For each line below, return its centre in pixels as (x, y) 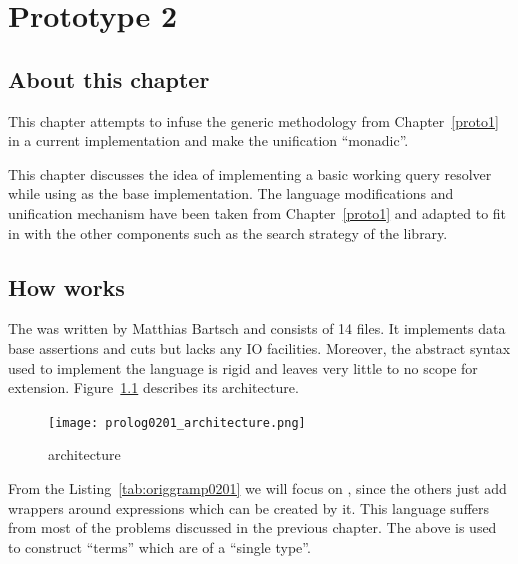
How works (66, 286)
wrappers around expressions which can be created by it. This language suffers (249, 507)
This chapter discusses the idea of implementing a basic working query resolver (250, 173)
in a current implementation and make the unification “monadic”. (208, 140)
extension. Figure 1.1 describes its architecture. (153, 387)
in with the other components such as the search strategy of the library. (228, 232)
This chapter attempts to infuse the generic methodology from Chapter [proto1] (253, 120)
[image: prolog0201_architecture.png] (177, 422)
